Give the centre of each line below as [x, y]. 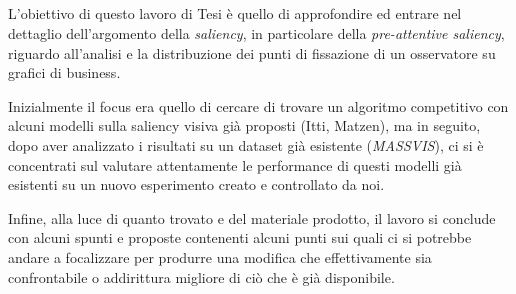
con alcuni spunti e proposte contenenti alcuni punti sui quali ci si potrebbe [240, 237]
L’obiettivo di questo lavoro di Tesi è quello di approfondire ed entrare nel [235, 13]
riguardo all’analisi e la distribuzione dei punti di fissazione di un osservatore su [252, 52]
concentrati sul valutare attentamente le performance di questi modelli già [235, 164]
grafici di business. [64, 72]
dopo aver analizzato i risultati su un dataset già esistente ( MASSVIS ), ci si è [246, 144]
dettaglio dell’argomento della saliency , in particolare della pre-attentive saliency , [256, 32]
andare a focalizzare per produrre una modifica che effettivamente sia [220, 256]
